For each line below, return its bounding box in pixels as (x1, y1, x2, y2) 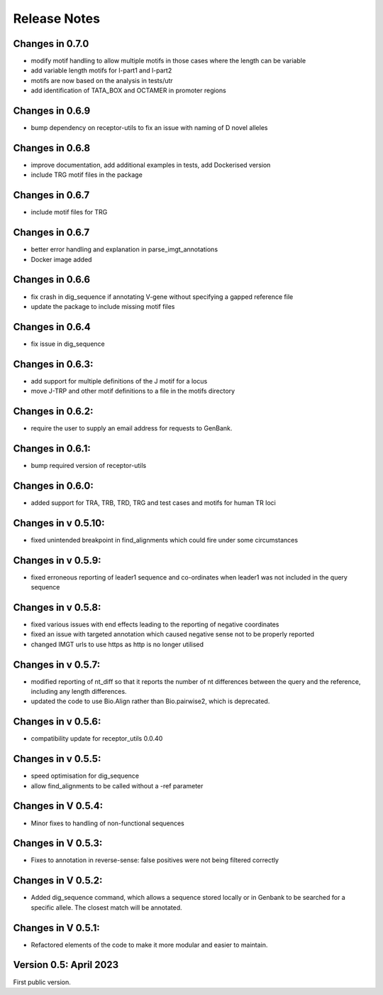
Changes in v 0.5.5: (13, 753, 101, 765)
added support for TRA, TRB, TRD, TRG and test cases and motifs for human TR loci (30, 498, 276, 507)
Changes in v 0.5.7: (13, 658, 101, 670)
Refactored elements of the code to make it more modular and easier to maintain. (30, 940, 268, 949)
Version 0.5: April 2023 (13, 959, 119, 971)
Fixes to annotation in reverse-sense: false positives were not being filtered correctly (30, 856, 279, 864)
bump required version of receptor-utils (30, 461, 147, 469)
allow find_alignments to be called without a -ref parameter (30, 781, 204, 790)
